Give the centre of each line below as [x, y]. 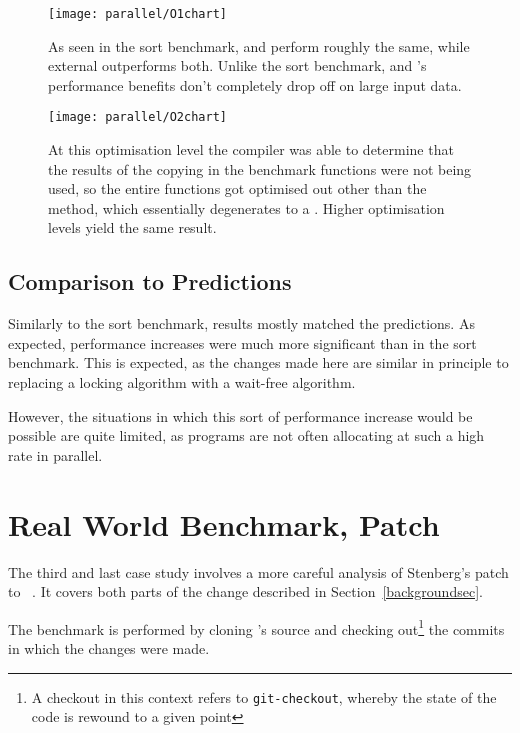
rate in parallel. [55, 454]
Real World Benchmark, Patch [224, 523]
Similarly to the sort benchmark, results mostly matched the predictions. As [241, 323]
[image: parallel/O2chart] [137, 117]
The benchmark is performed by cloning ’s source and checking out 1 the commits [256, 627]
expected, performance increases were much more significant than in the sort [242, 342]
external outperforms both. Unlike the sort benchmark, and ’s [237, 65]
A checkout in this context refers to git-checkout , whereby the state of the [264, 696]
